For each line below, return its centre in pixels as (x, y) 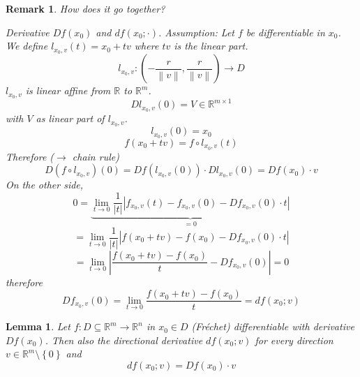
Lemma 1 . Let (38, 326)
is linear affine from (68, 90)
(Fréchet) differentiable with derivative (273, 326)
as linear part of (70, 118)
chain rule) (96, 156)
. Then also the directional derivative (124, 340)
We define (27, 46)
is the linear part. (211, 46)
